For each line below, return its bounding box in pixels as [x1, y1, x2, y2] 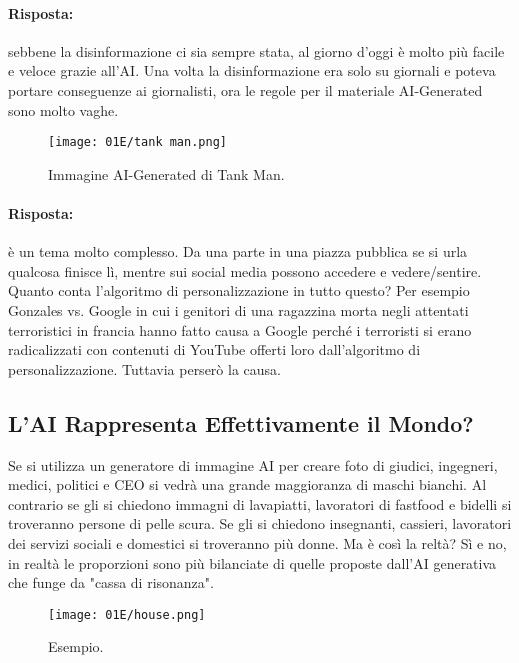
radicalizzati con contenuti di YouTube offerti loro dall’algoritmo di [8, 339, 421, 360]
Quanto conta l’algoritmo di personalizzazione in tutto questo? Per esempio [8, 280, 470, 301]
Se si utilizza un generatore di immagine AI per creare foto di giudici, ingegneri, [8, 454, 498, 475]
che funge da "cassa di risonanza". [8, 572, 214, 593]
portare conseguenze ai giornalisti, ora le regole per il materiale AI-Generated [8, 79, 483, 100]
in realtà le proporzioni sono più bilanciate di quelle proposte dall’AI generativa [8, 552, 497, 573]
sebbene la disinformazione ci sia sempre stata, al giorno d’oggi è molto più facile [8, 40, 505, 61]
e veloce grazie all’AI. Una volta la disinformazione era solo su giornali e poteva [8, 60, 496, 81]
